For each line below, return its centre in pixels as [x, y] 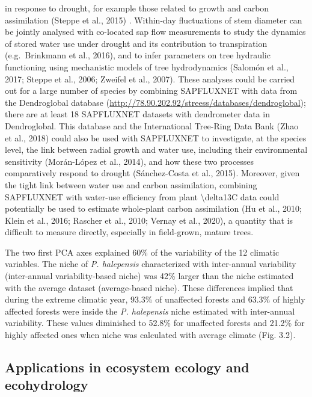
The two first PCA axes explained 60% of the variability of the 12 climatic [142, 252]
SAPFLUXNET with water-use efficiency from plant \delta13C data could [142, 196]
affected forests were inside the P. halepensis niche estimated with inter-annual [150, 311]
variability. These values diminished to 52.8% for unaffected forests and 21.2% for [155, 323]
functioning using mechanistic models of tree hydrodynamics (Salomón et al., [147, 66]
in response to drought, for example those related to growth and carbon [137, 8]
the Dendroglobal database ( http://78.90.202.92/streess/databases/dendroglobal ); [155, 102]
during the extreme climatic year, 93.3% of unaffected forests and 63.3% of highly [155, 299]
